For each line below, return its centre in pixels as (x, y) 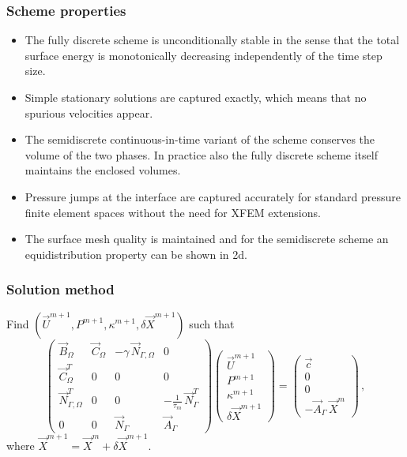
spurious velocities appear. (89, 112)
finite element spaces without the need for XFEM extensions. (173, 212)
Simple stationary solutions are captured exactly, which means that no (196, 97)
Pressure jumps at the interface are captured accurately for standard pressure (213, 196)
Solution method (60, 289)
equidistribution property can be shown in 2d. (136, 254)
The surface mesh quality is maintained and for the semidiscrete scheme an (207, 239)
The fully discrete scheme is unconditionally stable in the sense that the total (212, 40)
